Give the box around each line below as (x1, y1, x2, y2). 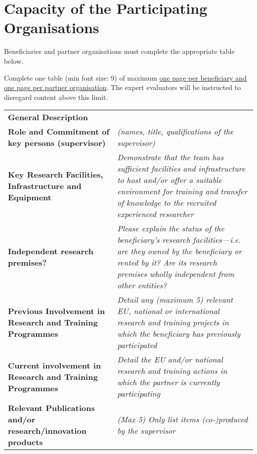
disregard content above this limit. (4, 91, 108, 102)
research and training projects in (117, 317, 229, 328)
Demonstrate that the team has (117, 151, 224, 163)
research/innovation (8, 425, 86, 437)
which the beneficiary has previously (117, 328, 241, 340)
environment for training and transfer (117, 185, 248, 197)
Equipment (8, 191, 51, 203)
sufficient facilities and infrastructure (117, 163, 246, 175)
